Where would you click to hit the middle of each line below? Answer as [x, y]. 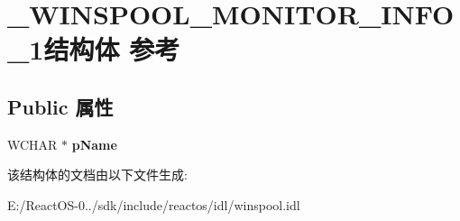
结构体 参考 [112, 49]
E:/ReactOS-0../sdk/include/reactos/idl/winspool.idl [154, 204]
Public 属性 [60, 106]
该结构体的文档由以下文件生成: [97, 175]
